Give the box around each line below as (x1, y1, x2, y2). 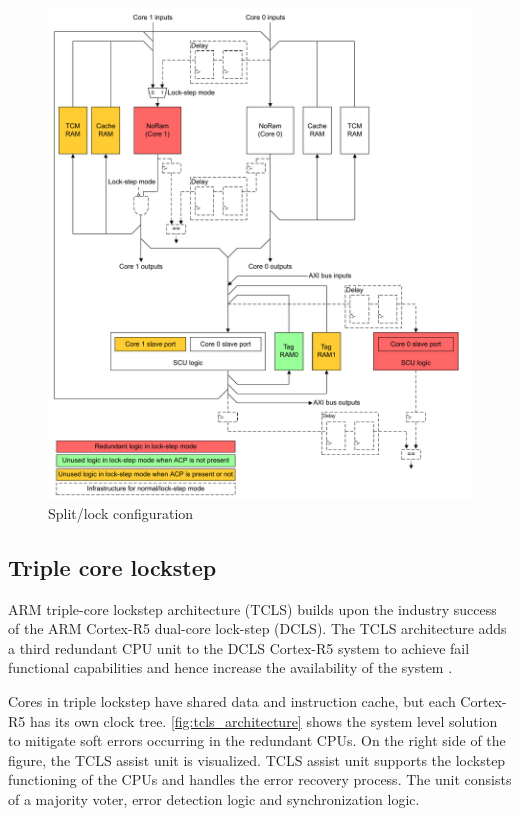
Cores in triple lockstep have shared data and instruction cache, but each (8, 690, 456, 711)
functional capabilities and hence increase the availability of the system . (8, 657, 453, 678)
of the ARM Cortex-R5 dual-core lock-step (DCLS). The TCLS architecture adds (8, 618, 507, 639)
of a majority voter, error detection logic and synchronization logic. (8, 788, 420, 809)
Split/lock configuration (48, 502, 194, 523)
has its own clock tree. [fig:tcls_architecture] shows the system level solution (29, 710, 498, 731)
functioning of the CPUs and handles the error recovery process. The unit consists (8, 769, 512, 790)
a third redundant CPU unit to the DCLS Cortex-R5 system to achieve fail (8, 637, 470, 658)
